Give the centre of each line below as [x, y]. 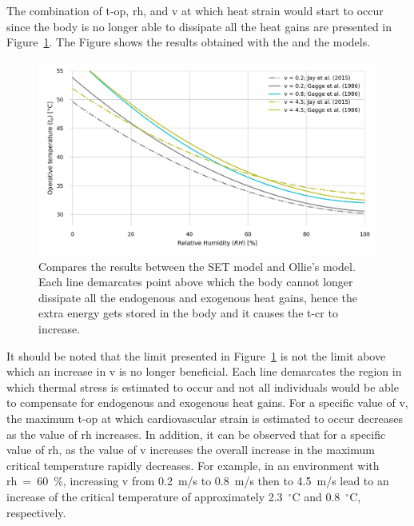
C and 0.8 [316, 496]
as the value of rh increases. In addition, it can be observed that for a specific [196, 434]
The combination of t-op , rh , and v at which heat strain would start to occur [195, 10]
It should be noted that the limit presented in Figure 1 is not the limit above [196, 355]
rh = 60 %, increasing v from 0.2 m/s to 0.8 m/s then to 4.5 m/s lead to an [198, 481]
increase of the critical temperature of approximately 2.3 [145, 496]
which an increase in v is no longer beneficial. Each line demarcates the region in [204, 371]
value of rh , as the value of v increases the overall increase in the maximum [191, 450]
